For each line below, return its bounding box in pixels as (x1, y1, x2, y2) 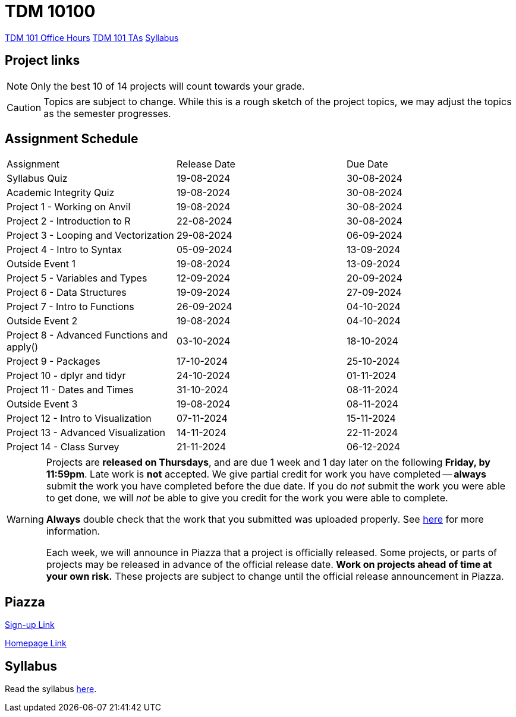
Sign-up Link (5, 620, 55, 630)
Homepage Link (5, 638, 67, 649)
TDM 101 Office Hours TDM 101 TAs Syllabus (5, 32, 179, 43)
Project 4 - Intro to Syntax (7, 244, 122, 256)
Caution (7, 101, 42, 113)
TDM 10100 (5, 1, 96, 21)
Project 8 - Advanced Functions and (7, 329, 168, 342)
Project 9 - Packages (7, 355, 100, 368)
